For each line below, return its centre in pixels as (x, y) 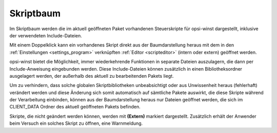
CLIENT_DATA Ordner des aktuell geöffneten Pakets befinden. (75, 107)
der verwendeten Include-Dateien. (46, 35)
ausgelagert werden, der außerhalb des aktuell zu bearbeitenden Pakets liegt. (92, 76)
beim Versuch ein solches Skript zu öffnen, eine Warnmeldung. (76, 123)
